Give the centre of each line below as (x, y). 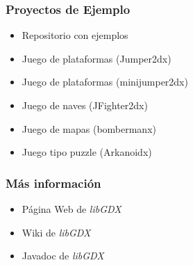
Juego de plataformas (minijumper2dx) (105, 82)
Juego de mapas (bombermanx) (89, 128)
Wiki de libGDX (56, 232)
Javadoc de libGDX (63, 256)
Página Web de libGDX (72, 209)
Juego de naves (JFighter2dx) (85, 105)
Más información (53, 183)
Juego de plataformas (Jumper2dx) (96, 58)
